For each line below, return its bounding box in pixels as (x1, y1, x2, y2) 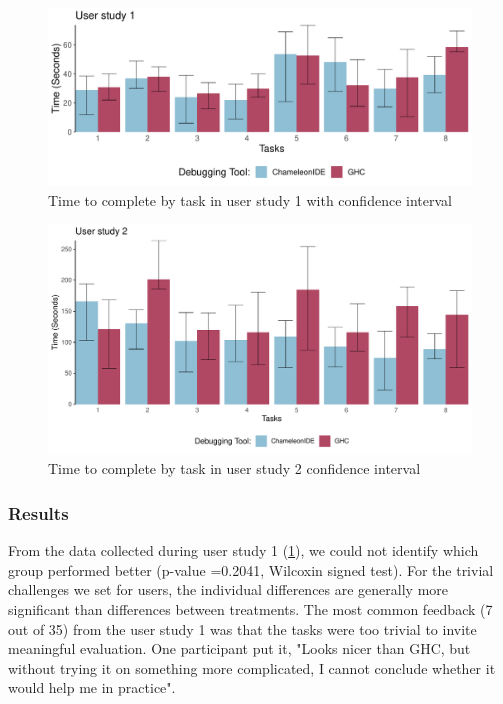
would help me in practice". (8, 677, 176, 698)
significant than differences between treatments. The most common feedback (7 (8, 599, 493, 620)
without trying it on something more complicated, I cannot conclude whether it (8, 657, 496, 678)
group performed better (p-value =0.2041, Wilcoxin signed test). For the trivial (8, 559, 494, 580)
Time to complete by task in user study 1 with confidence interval (48, 189, 452, 210)
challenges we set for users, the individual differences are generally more (8, 579, 449, 600)
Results (8, 500, 69, 525)
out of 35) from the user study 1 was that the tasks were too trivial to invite (8, 618, 477, 639)
